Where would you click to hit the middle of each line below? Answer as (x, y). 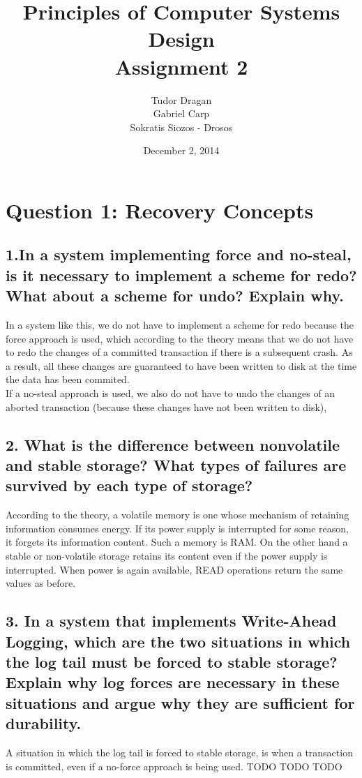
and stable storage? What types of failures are (176, 464)
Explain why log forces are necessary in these (173, 682)
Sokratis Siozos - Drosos (181, 127)
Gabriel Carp (181, 113)
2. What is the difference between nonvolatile (173, 444)
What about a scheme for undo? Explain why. (175, 296)
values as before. (41, 583)
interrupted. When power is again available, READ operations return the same (174, 569)
